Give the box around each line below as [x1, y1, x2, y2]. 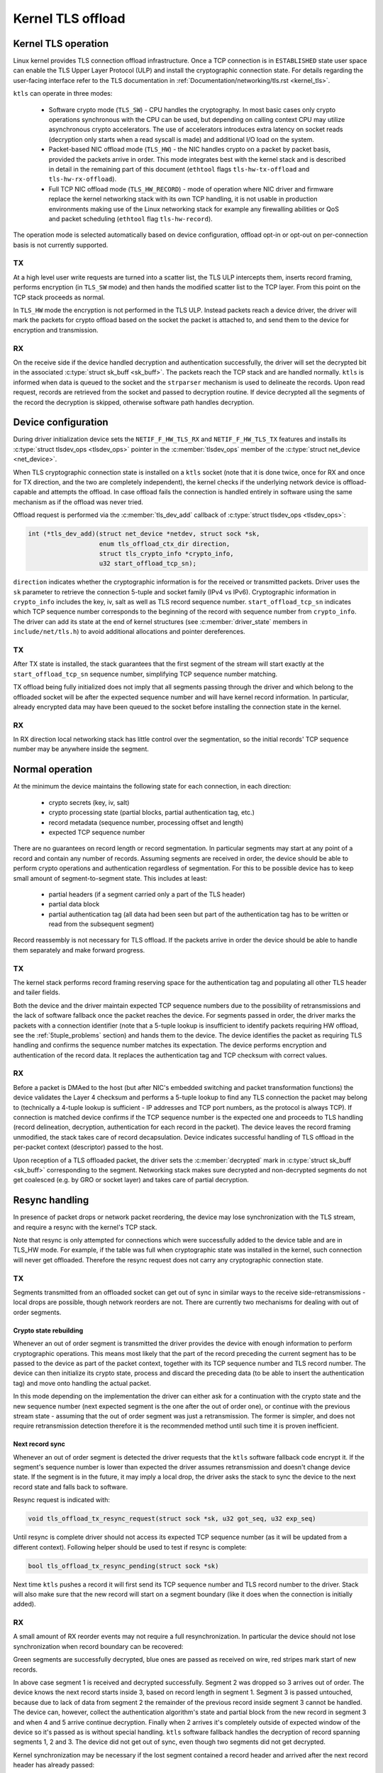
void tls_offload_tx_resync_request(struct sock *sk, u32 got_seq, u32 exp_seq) [28, 1515, 316, 1523]
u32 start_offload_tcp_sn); [99, 560, 196, 567]
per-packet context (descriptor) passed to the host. [13, 1143, 163, 1152]
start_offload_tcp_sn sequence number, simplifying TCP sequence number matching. [13, 669, 278, 678]
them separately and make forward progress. [13, 945, 145, 954]
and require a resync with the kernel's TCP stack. [13, 1223, 157, 1231]
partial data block [48, 900, 100, 908]
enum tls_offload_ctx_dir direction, [99, 540, 231, 548]
